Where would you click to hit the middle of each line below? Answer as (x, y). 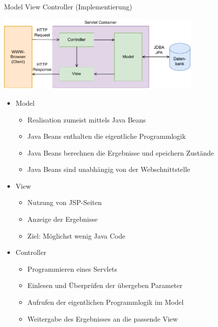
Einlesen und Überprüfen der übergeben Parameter (105, 285)
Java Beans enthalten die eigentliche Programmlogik (107, 136)
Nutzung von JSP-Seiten (65, 202)
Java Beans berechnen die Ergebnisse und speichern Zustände (121, 152)
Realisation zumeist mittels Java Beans (87, 119)
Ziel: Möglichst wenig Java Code (76, 235)
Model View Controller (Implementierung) (68, 6)
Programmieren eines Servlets (72, 268)
